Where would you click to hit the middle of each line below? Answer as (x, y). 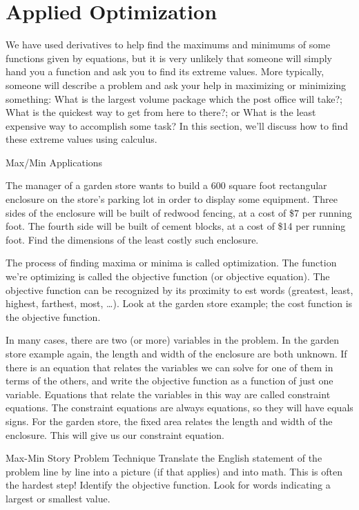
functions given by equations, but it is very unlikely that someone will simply (169, 58)
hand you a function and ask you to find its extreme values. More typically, (165, 71)
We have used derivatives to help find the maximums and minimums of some (168, 45)
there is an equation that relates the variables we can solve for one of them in (169, 367)
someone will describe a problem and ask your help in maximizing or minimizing (176, 85)
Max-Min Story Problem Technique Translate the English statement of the (164, 458)
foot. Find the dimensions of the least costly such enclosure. (132, 239)
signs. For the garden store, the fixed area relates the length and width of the (169, 421)
